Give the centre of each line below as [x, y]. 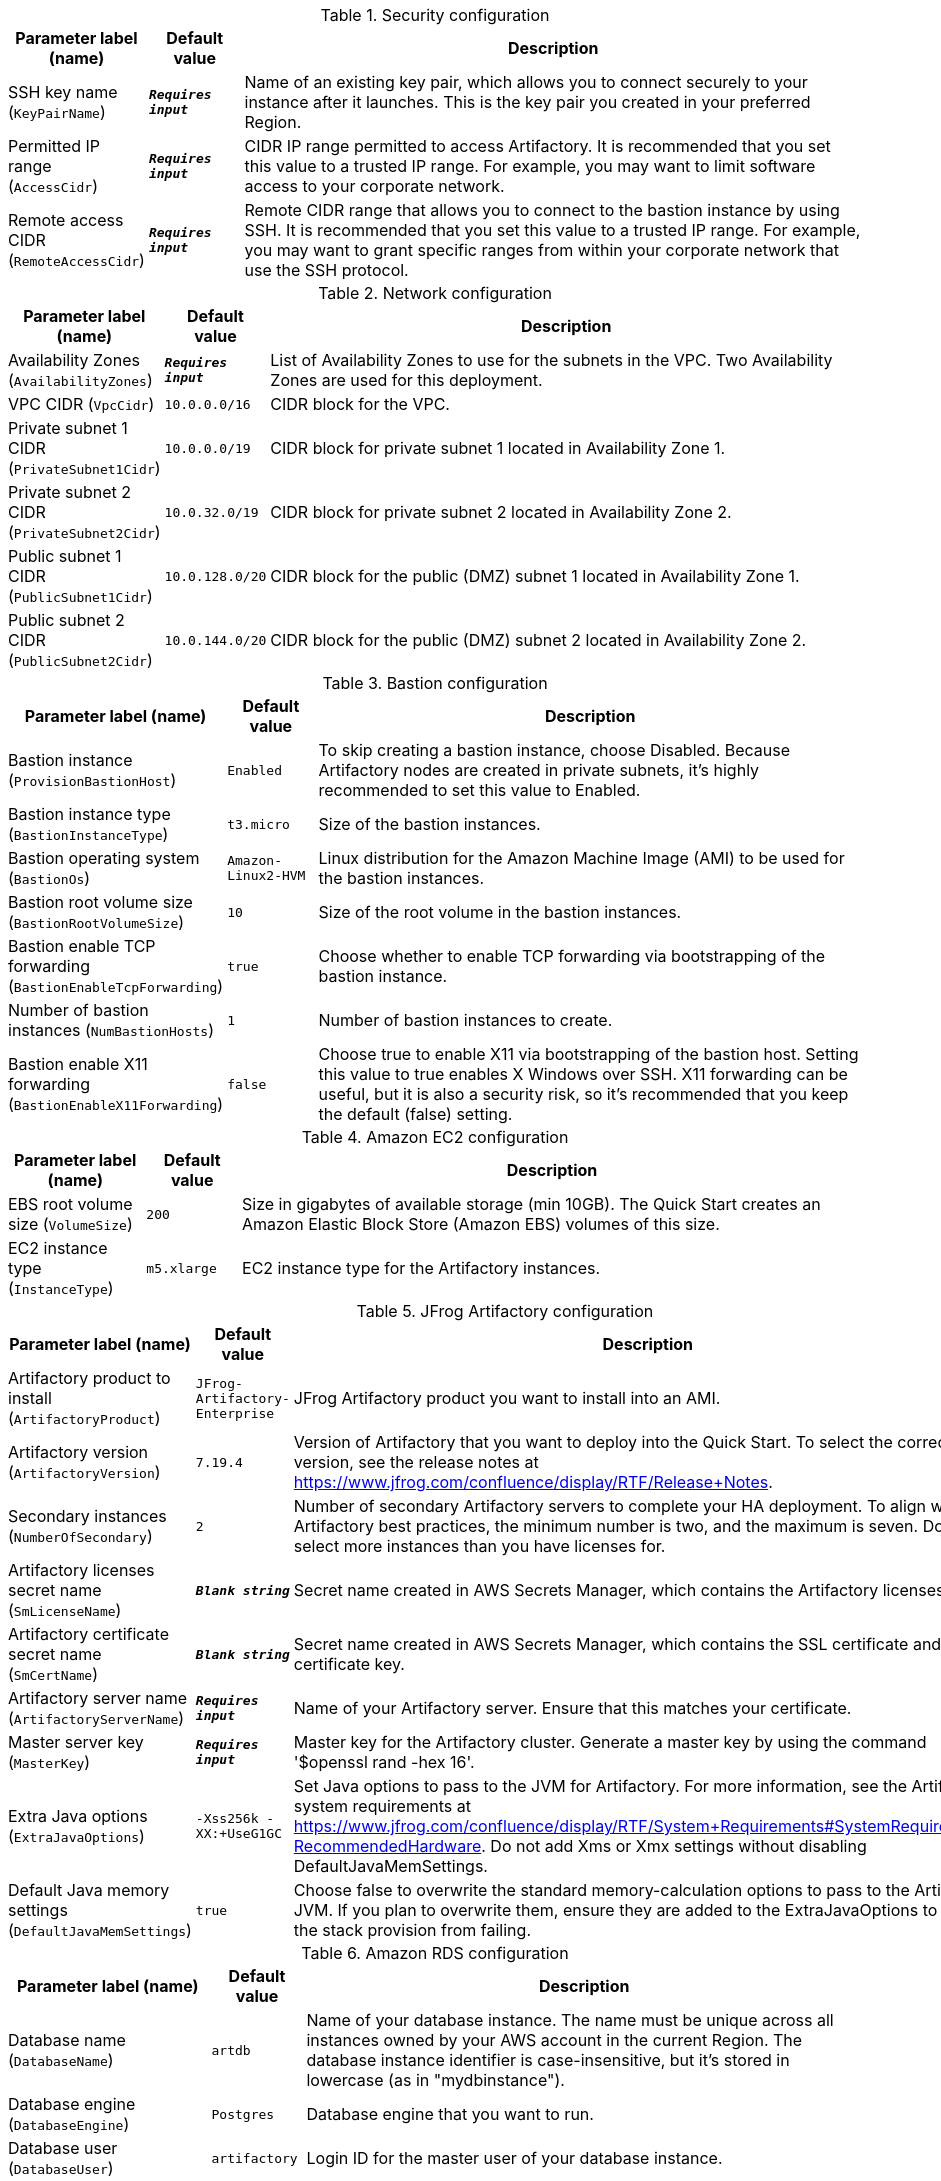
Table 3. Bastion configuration [435, 683]
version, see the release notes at [416, 1462]
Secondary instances [87, 1516]
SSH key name [63, 92]
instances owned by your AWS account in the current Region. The [554, 2040]
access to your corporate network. [374, 186]
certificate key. [349, 1664]
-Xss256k [227, 1818]
